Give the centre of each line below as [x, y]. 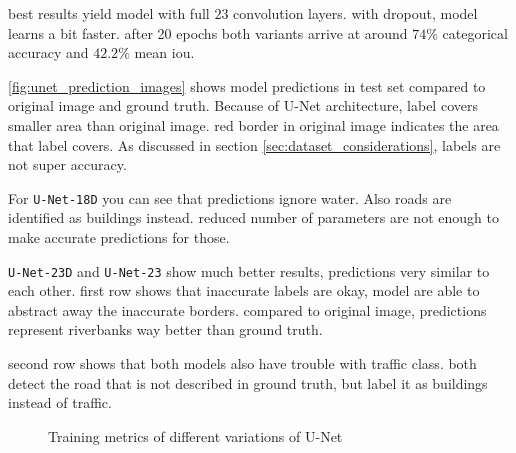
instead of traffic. [60, 402]
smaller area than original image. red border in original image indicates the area [253, 124]
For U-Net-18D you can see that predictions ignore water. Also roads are [230, 197]
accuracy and [48, 52]
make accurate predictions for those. [119, 237]
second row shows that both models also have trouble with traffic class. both [242, 363]
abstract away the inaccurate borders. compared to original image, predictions [247, 309]
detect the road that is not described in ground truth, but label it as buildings [248, 382]
